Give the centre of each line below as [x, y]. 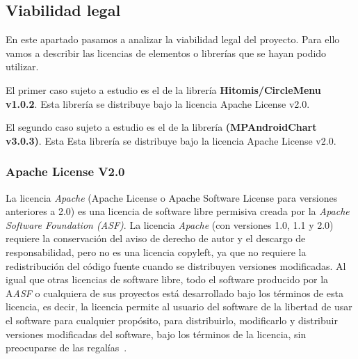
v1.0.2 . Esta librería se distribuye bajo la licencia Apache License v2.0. [158, 103]
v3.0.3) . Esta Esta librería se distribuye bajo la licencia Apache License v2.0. [171, 140]
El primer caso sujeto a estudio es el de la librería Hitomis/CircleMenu [163, 89]
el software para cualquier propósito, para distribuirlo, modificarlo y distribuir [172, 320]
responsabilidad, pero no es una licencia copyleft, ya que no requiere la [156, 252]
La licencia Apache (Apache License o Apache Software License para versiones [172, 197]
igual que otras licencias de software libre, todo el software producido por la [167, 279]
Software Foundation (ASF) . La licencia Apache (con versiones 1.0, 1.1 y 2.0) [170, 224]
